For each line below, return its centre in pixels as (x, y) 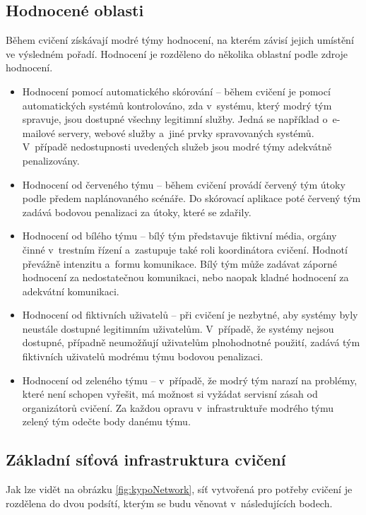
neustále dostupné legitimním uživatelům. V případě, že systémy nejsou (178, 328)
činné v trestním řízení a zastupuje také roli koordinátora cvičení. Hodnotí (185, 249)
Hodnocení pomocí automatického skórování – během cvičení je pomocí (176, 91)
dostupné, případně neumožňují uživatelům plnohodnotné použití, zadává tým (191, 342)
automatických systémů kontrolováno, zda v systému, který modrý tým (177, 105)
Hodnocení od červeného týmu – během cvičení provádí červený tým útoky (184, 184)
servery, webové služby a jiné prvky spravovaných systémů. (186, 132)
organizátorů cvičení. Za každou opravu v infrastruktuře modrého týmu (178, 407)
